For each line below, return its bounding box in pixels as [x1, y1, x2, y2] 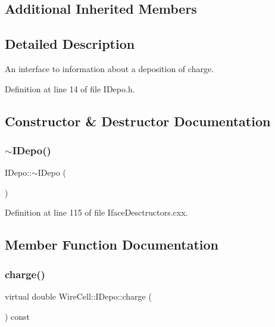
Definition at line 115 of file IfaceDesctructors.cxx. [5, 206, 188, 219]
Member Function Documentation [5, 235, 219, 254]
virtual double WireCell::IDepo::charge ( [5, 289, 152, 302]
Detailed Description [5, 35, 135, 53]
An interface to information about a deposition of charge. [5, 62, 214, 74]
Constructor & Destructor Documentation [5, 111, 271, 130]
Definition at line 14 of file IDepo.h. [5, 82, 135, 95]
